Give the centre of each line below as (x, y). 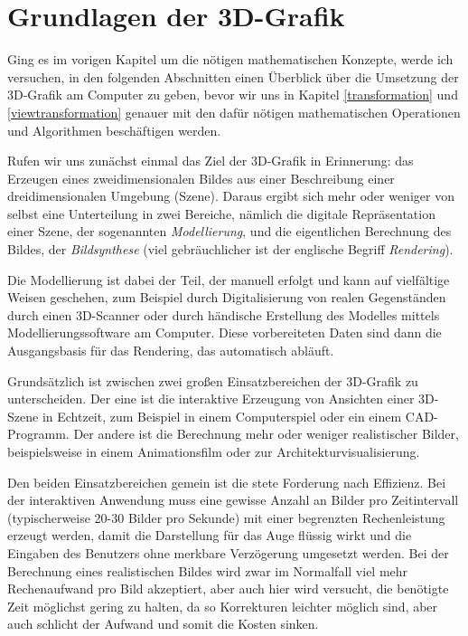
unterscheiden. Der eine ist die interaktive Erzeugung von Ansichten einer (211, 399)
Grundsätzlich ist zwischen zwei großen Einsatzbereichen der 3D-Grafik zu (213, 380)
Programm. (38, 434)
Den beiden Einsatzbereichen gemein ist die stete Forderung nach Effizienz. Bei (227, 482)
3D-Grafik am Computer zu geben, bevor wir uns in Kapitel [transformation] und (233, 95)
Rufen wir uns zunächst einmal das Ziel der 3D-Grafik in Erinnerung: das (211, 161)
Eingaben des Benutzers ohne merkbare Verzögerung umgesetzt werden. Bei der (228, 552)
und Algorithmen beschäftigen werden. (114, 130)
